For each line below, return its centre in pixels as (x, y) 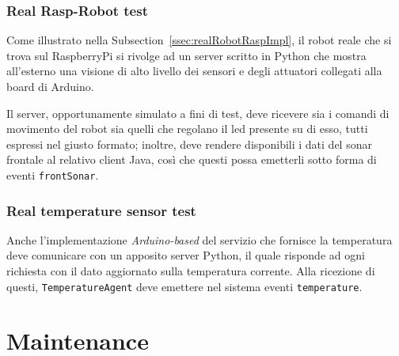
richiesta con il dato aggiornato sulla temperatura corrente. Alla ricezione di (191, 271)
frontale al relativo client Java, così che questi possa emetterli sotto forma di (192, 159)
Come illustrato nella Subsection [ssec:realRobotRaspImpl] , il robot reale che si (199, 40)
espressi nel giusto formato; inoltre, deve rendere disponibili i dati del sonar (189, 144)
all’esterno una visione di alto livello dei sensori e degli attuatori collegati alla (194, 71)
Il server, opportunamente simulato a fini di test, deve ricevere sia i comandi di (198, 113)
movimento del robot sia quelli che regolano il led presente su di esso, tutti (187, 129)
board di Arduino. (50, 86)
